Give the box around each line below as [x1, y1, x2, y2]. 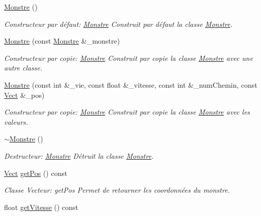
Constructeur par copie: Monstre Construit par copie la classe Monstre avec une [4, 52, 253, 63]
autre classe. [4, 62, 43, 73]
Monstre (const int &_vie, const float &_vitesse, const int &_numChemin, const [4, 79, 257, 90]
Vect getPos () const [4, 167, 68, 178]
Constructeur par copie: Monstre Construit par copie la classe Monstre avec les [4, 106, 250, 117]
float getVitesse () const [4, 201, 79, 212]
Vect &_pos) [4, 89, 45, 100]
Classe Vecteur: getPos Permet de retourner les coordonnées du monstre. [4, 185, 230, 195]
